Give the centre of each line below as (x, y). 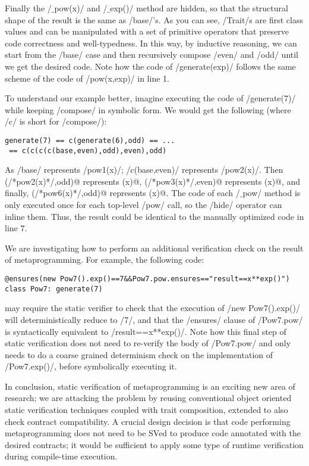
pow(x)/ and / (81, 8)
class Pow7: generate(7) (54, 289)
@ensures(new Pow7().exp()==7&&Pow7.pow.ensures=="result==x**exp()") (147, 279)
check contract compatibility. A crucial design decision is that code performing (148, 421)
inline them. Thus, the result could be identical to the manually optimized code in (154, 216)
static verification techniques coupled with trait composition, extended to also (146, 410)
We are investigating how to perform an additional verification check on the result (154, 248)
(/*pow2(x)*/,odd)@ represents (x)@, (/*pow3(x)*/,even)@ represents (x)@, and (153, 181)
